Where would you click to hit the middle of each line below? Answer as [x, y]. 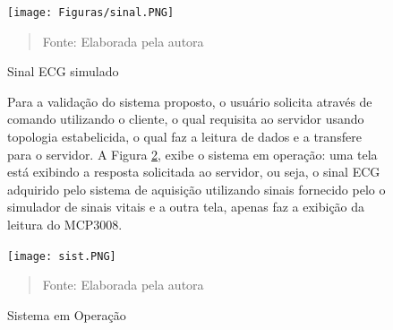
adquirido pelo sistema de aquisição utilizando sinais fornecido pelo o [196, 189]
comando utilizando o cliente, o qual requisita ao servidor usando [186, 119]
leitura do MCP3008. [65, 224]
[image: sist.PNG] [62, 256]
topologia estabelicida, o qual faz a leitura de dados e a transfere [184, 137]
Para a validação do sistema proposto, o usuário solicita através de [190, 101]
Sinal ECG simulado [63, 71]
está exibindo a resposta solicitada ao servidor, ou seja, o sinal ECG [194, 172]
